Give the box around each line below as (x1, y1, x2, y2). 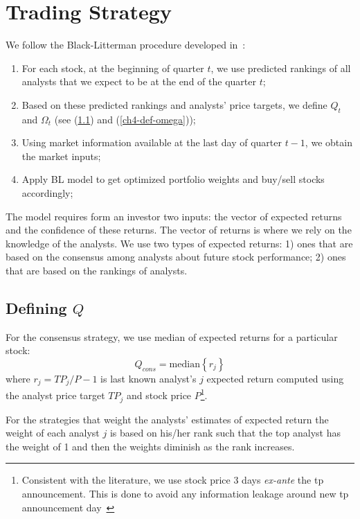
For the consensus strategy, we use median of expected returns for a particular (6, 329, 338, 344)
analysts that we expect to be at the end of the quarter (21, 74, 256, 89)
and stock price (127, 388, 192, 403)
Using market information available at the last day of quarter (21, 135, 282, 150)
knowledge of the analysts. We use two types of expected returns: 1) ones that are (6, 236, 353, 250)
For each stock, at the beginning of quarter (21, 60, 204, 75)
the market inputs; (21, 148, 101, 163)
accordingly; (21, 186, 73, 200)
